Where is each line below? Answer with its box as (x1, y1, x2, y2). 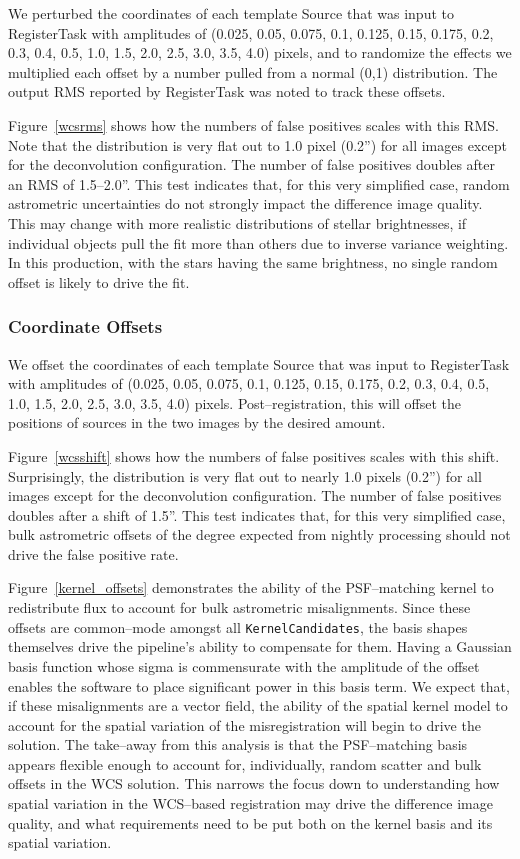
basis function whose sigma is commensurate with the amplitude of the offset (8, 655, 480, 676)
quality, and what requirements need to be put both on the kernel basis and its (8, 812, 493, 833)
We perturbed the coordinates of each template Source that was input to (8, 3, 454, 23)
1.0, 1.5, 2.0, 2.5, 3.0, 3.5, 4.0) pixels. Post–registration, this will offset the (8, 392, 461, 413)
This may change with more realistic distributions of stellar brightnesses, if (8, 212, 467, 233)
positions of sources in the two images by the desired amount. (8, 412, 386, 433)
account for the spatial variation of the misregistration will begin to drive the (8, 714, 481, 735)
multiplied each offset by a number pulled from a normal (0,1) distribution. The (8, 61, 498, 82)
